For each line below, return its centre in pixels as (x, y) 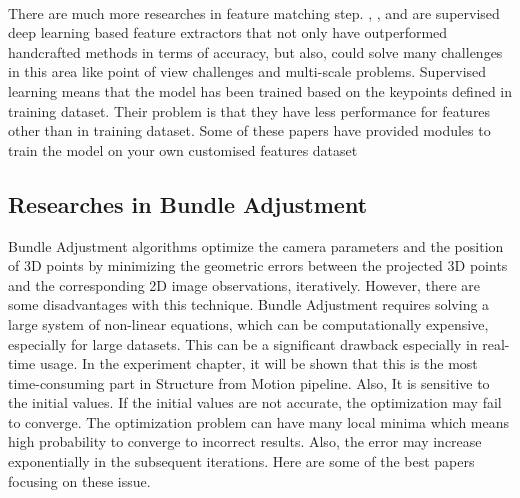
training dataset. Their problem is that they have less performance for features (249, 110)
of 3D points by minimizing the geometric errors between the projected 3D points (258, 265)
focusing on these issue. (79, 480)
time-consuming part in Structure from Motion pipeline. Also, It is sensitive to (249, 382)
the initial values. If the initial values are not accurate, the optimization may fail (255, 402)
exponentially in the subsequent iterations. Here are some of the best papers (241, 461)
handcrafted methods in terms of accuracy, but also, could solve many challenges (255, 51)
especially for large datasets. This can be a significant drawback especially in (243, 343)
